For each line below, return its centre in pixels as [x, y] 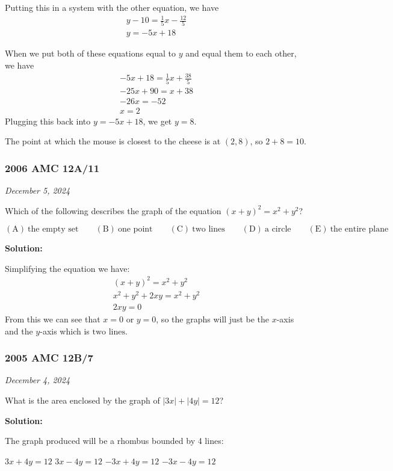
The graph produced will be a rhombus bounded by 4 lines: [114, 441]
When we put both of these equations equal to [91, 53]
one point [135, 229]
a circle [278, 229]
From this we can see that [53, 319]
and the [19, 331]
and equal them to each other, [241, 53]
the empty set [53, 229]
